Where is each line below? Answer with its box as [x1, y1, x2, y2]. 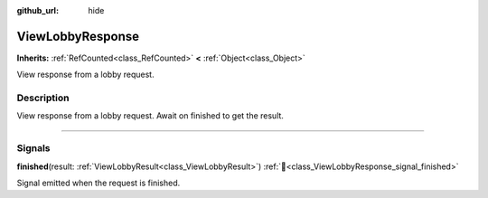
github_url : [16, 5, 59, 15]
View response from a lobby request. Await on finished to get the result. [16, 110, 285, 121]
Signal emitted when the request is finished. [16, 177, 181, 188]
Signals [16, 142, 51, 155]
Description [16, 91, 70, 104]
